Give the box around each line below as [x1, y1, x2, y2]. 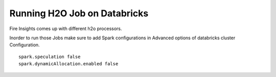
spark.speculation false [18, 54, 81, 60]
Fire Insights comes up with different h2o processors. [9, 25, 122, 32]
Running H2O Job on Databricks [9, 8, 149, 19]
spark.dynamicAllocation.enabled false [18, 61, 119, 67]
